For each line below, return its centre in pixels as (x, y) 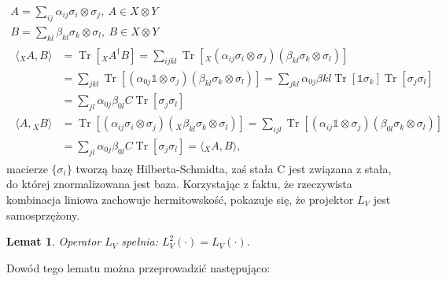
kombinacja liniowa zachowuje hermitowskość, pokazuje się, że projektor (180, 200)
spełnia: (140, 241)
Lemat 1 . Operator (54, 241)
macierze (27, 168)
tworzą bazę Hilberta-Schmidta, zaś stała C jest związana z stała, (234, 168)
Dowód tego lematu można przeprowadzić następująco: (138, 267)
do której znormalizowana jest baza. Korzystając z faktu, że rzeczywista (179, 184)
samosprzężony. (43, 214)
